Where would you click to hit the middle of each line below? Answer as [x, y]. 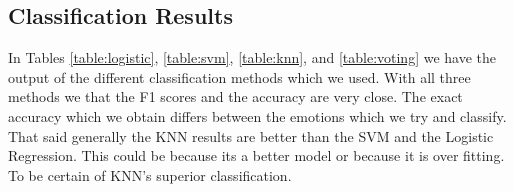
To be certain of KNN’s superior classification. [150, 174]
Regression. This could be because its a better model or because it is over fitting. [256, 155]
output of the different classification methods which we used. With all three [239, 76]
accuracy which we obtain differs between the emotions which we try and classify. [257, 115]
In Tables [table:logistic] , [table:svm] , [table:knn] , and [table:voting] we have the [252, 57]
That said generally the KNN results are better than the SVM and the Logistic [251, 135]
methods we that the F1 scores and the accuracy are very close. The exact [235, 96]
